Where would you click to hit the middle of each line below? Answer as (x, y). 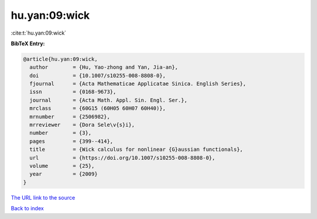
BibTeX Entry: (28, 43)
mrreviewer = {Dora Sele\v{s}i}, (82, 125)
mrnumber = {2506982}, (70, 117)
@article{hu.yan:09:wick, (60, 59)
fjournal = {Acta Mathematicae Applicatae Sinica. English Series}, (138, 84)
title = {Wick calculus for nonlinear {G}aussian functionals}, (136, 149)
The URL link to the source (43, 197)
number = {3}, (61, 133)
